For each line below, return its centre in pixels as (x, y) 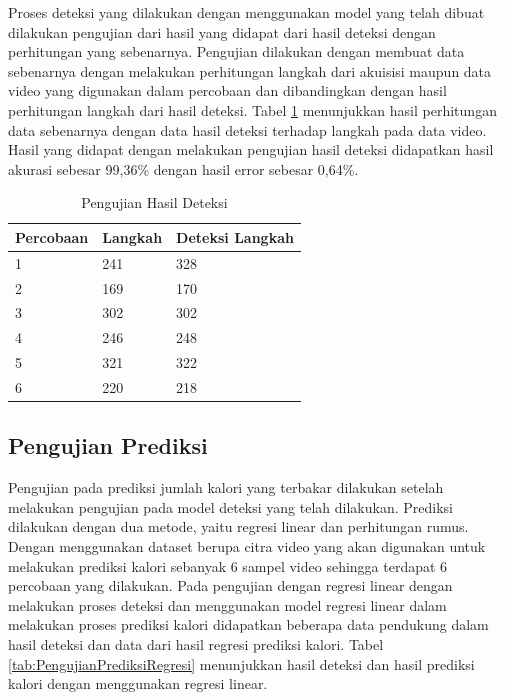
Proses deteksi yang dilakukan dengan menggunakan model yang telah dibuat (246, 12)
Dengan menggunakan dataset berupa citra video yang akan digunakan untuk (247, 546)
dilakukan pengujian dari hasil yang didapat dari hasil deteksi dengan (222, 31)
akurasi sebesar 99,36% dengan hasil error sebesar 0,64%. (183, 168)
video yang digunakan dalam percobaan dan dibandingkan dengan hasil (227, 90)
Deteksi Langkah (235, 236)
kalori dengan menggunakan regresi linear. (138, 683)
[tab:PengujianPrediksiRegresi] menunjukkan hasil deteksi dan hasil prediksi (241, 663)
